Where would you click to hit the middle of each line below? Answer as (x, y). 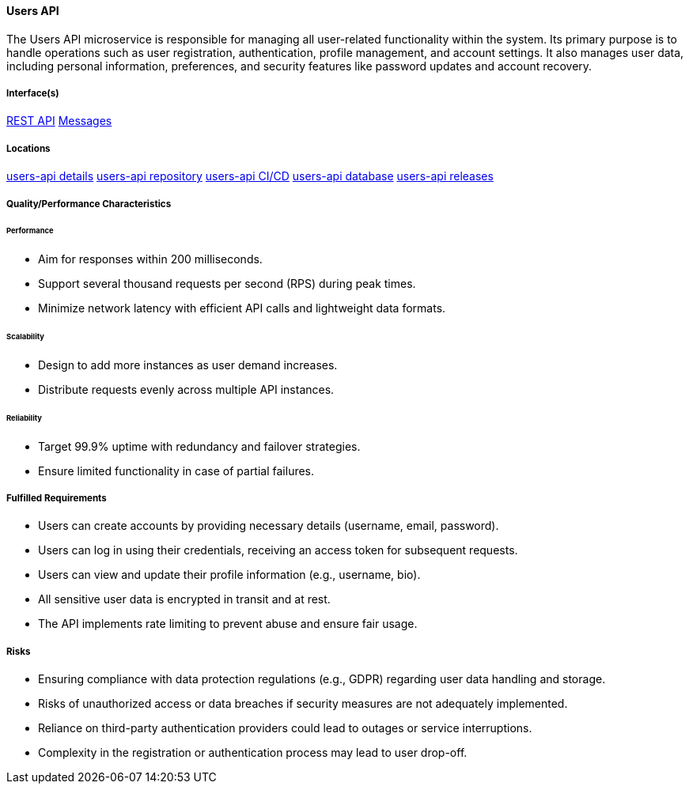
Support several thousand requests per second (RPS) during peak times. (227, 284)
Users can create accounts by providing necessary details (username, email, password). (269, 526)
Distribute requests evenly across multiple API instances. (186, 389)
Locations (28, 148)
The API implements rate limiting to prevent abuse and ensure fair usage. (228, 624)
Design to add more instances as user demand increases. (188, 365)
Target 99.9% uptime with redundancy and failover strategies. (199, 446)
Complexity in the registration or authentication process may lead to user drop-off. (253, 753)
